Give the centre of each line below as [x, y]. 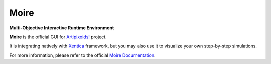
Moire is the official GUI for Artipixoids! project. [58, 37]
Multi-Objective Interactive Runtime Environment [62, 28]
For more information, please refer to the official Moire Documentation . [82, 55]
